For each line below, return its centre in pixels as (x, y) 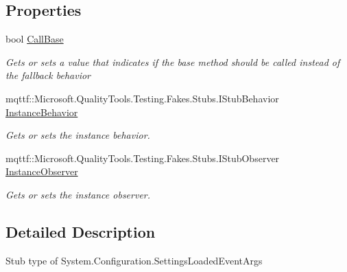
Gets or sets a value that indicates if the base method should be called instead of (173, 61)
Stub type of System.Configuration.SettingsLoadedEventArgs (134, 260)
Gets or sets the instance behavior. (78, 135)
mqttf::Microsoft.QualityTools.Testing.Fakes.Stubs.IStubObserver (143, 158)
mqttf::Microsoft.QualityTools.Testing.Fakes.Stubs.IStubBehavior (142, 98)
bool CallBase (35, 39)
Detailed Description (81, 231)
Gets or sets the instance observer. (78, 194)
